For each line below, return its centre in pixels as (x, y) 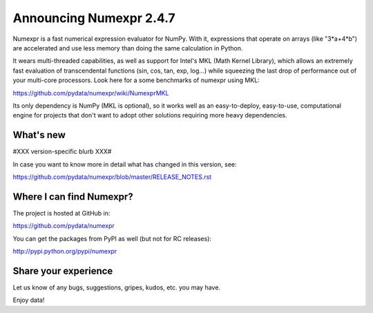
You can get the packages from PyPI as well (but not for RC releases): (112, 238)
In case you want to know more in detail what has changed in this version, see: (125, 164)
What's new (39, 135)
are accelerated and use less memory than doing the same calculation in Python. (128, 48)
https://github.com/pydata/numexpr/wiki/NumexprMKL (91, 93)
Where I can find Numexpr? (73, 197)
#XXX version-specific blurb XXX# (62, 151)
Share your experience (63, 271)
